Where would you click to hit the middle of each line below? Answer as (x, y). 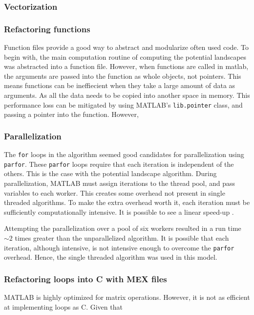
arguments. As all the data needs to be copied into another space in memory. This (127, 95)
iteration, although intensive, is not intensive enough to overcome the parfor (119, 247)
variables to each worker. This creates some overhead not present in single (115, 192)
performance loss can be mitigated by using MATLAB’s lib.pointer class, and (123, 104)
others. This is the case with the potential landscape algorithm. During (110, 173)
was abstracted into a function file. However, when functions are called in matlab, (126, 66)
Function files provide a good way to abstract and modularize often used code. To (127, 47)
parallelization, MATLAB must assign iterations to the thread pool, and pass (120, 183)
